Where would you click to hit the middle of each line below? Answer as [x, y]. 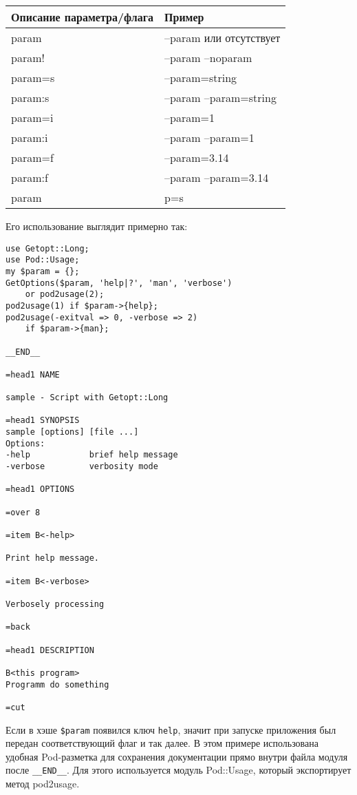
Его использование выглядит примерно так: [97, 226]
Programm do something [57, 684]
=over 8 [23, 512]
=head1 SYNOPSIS [43, 421]
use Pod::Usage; [43, 260]
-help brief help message [92, 455]
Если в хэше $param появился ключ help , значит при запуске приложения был [171, 729]
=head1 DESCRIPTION [50, 650]
